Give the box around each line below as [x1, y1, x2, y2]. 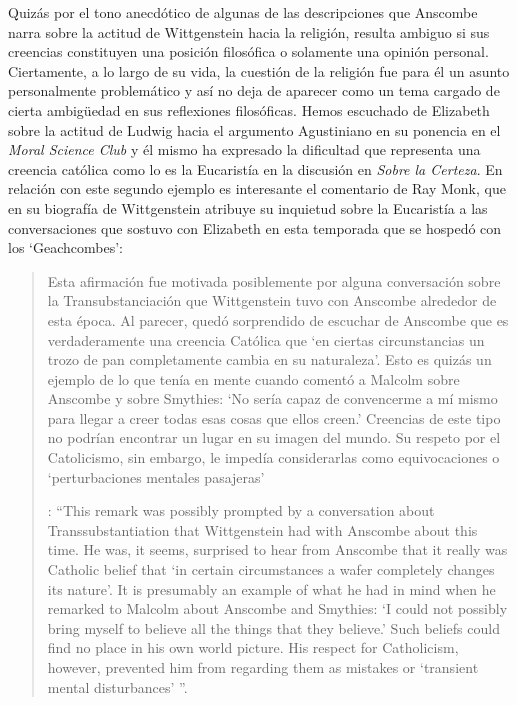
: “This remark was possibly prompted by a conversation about [47, 500, 435, 521]
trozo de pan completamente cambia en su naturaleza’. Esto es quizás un [47, 349, 492, 370]
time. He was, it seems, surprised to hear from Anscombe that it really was [47, 539, 508, 560]
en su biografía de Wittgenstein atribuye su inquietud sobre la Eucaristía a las [8, 197, 488, 218]
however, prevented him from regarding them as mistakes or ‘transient [47, 657, 479, 677]
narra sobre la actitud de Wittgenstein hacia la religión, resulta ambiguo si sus [8, 21, 490, 42]
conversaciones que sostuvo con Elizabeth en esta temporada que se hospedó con [8, 217, 502, 238]
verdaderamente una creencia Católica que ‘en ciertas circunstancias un [47, 329, 485, 350]
